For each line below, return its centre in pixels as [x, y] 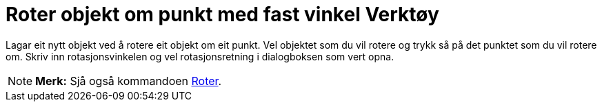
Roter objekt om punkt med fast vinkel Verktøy [222, 14]
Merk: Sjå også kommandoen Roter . [129, 81]
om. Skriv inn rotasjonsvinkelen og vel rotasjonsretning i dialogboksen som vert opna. [200, 56]
